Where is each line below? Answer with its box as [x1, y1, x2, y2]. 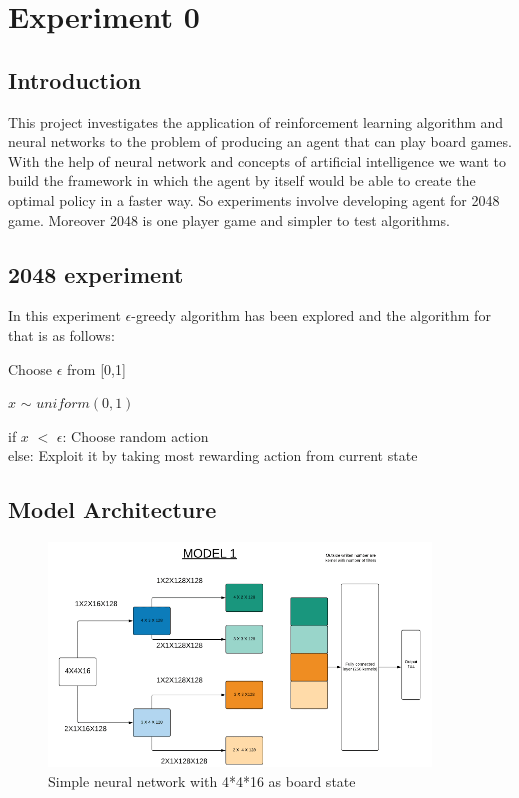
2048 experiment [8, 258, 184, 289]
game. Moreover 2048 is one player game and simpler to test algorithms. [8, 209, 450, 230]
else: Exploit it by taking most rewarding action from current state [8, 445, 418, 466]
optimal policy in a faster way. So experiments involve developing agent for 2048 [8, 189, 500, 210]
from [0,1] [67, 358, 126, 379]
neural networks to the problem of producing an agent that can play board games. [8, 131, 512, 152]
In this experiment [8, 305, 121, 326]
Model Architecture [8, 494, 217, 525]
